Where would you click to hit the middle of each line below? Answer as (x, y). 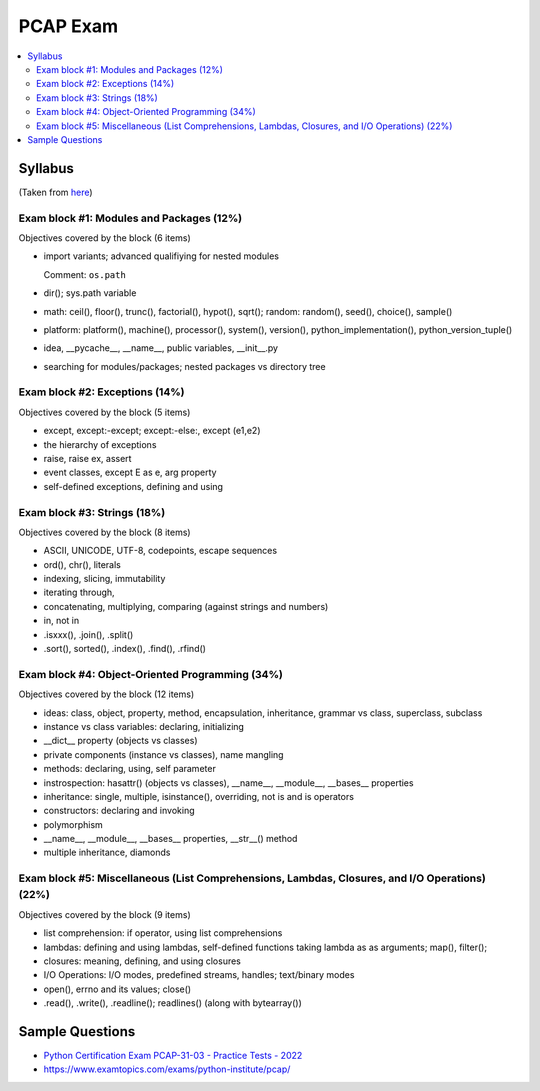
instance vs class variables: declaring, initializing (144, 726)
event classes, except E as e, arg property (130, 472)
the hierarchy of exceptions (100, 444)
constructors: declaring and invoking (119, 811)
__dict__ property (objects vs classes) (121, 741)
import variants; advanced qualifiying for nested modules (161, 256)
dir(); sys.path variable (90, 293)
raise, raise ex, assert (87, 458)
